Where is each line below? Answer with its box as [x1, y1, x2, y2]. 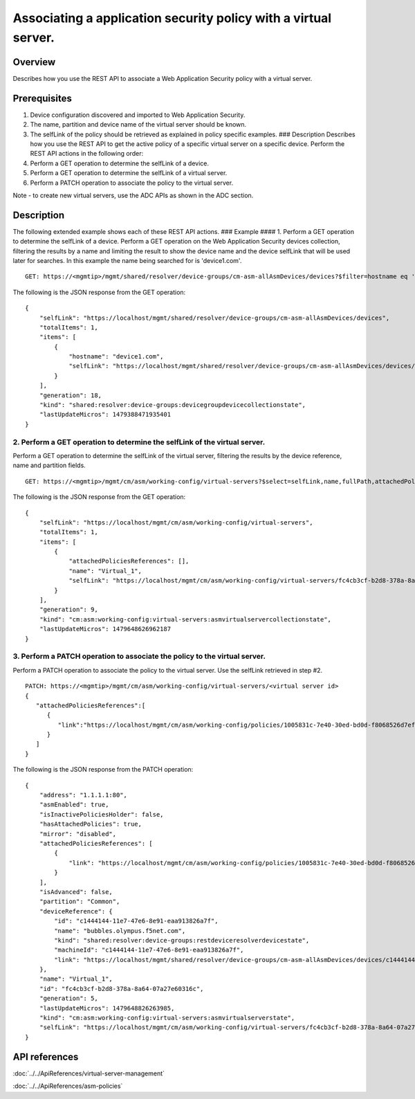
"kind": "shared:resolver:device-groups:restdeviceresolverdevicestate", [54, 936, 310, 944]
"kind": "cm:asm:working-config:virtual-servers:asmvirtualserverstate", [39, 1014, 295, 1022]
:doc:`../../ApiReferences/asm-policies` [12, 1082, 123, 1090]
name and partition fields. [12, 461, 86, 470]
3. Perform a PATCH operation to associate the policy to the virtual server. [12, 651, 266, 661]
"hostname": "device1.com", [68, 353, 164, 361]
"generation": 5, [39, 994, 98, 1003]
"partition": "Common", [39, 898, 120, 906]
